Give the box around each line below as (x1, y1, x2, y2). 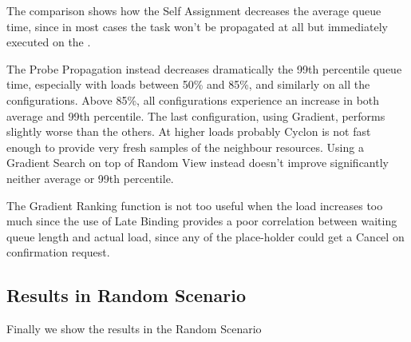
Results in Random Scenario (6, 283, 247, 308)
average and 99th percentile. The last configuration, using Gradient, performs (6, 107, 385, 124)
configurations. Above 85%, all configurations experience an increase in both (6, 91, 380, 108)
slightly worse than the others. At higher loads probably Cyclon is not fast (6, 123, 371, 140)
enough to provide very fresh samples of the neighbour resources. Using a (6, 138, 364, 155)
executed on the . (6, 34, 91, 50)
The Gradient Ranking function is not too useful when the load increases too (6, 197, 383, 213)
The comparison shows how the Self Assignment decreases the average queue (6, 2, 381, 18)
